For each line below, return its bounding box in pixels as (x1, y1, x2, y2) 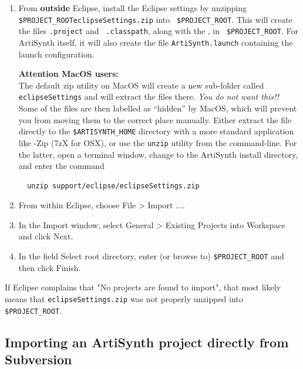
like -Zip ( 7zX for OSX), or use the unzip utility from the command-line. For (18, 136, 297, 148)
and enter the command (18, 160, 105, 172)
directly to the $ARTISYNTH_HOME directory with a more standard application (18, 125, 294, 137)
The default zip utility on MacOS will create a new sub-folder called (18, 79, 264, 91)
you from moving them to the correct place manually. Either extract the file (18, 113, 292, 126)
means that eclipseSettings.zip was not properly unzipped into (5, 292, 243, 304)
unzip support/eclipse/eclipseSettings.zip (27, 181, 200, 190)
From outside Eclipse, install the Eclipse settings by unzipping (18, 2, 247, 13)
